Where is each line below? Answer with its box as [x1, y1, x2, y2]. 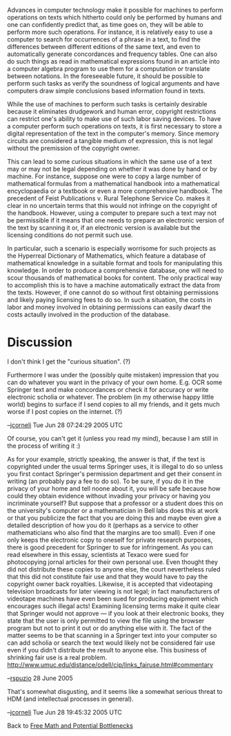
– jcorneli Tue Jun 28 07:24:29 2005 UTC [7, 421, 123, 429]
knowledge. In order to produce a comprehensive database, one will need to [7, 266, 224, 274]
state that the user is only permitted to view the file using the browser [7, 616, 205, 625]
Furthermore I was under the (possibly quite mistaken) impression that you [7, 370, 219, 379]
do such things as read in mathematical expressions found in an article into [7, 57, 220, 65]
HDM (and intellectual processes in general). [7, 695, 134, 703]
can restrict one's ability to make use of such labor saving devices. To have [7, 115, 221, 123]
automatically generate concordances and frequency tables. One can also [7, 50, 218, 58]
